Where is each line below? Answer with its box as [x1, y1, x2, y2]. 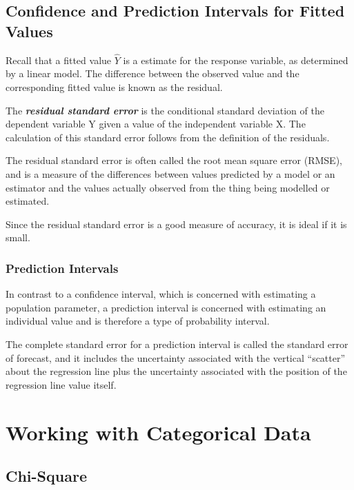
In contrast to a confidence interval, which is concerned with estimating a [6, 287, 316, 301]
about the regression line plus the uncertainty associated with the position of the [6, 364, 347, 378]
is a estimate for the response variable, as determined [123, 52, 348, 67]
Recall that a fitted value [6, 52, 112, 67]
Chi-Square [6, 465, 87, 487]
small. [6, 230, 30, 245]
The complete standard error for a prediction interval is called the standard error [6, 336, 348, 351]
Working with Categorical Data [6, 418, 311, 446]
